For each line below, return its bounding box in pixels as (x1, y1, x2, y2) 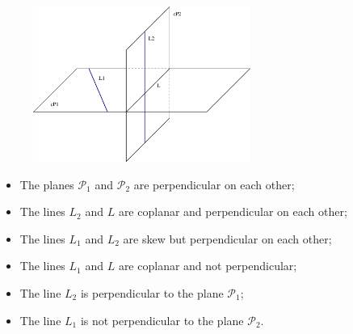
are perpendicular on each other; (133, 175, 295, 192)
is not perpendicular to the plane (80, 311, 244, 328)
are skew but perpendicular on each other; (123, 230, 332, 247)
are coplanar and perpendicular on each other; (118, 203, 347, 220)
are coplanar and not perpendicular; (118, 257, 297, 274)
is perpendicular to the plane (80, 284, 224, 301)
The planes (19, 175, 74, 192)
